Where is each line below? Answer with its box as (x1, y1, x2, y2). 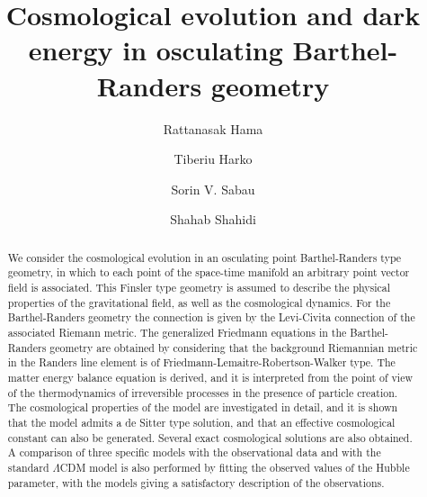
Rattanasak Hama (163, 119, 263, 138)
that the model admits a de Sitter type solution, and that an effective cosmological (7, 414, 396, 429)
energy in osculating (28, 32, 283, 68)
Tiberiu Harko (173, 149, 253, 168)
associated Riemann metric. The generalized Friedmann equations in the (7, 324, 347, 339)
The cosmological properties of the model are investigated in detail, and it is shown (7, 400, 398, 415)
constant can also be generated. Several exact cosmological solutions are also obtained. (7, 429, 413, 445)
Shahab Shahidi (170, 210, 256, 229)
